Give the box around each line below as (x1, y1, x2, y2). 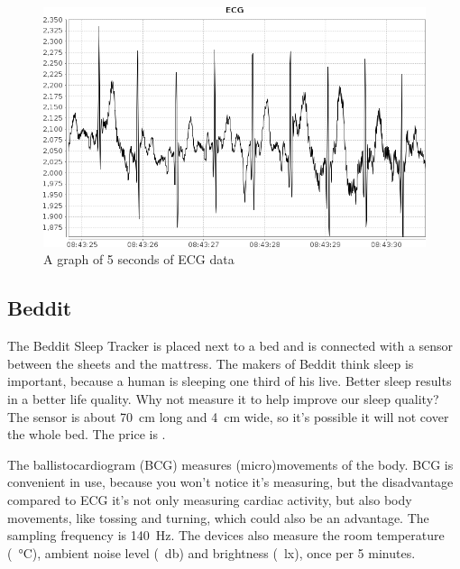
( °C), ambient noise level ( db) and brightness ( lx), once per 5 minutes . (7, 543, 416, 562)
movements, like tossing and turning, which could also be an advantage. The (7, 508, 429, 527)
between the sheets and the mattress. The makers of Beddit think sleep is (7, 353, 414, 372)
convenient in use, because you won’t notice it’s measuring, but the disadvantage (7, 473, 454, 491)
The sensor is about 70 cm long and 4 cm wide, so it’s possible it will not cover (7, 407, 449, 426)
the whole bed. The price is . (7, 425, 166, 444)
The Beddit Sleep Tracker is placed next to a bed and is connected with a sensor (7, 336, 454, 355)
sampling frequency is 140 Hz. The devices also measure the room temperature (7, 526, 445, 545)
